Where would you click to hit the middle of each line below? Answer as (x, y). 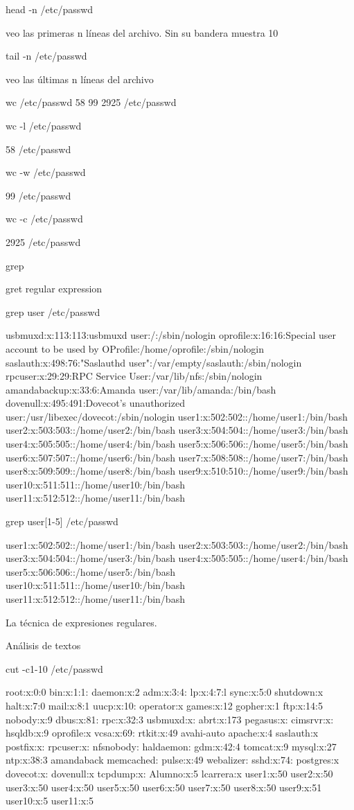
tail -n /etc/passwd (46, 56)
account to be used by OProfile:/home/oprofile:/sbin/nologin (135, 348)
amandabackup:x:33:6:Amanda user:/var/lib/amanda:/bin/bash (141, 389)
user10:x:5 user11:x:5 (50, 801)
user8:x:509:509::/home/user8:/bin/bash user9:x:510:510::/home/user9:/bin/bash (177, 471)
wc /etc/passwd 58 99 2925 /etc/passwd (91, 102)
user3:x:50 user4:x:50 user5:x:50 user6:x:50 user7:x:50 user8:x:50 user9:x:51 (164, 787)
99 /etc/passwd (38, 195)
